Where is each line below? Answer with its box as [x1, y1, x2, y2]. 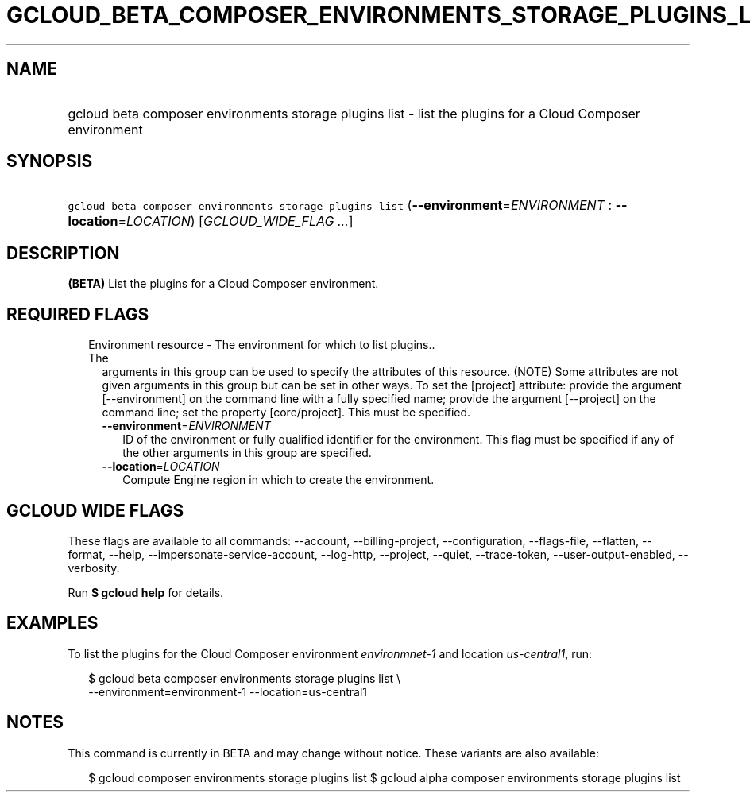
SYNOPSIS [6, 151, 93, 172]
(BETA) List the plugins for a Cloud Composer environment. [68, 277, 379, 291]
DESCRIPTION [6, 242, 120, 263]
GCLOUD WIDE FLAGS [6, 500, 184, 521]
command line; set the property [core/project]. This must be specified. [102, 405, 471, 420]
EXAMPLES [6, 613, 99, 633]
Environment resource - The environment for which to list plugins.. [88, 338, 435, 352]
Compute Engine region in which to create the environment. [122, 473, 435, 487]
